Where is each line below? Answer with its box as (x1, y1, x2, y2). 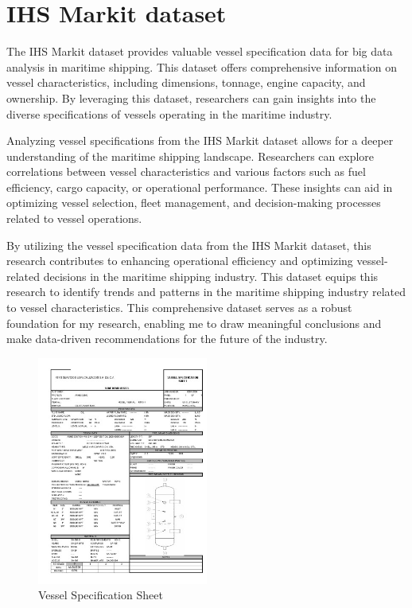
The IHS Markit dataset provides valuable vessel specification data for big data (6, 43, 393, 60)
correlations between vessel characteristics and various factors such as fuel (6, 163, 366, 180)
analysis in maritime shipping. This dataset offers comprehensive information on (6, 58, 398, 75)
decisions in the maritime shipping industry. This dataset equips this (43, 267, 379, 284)
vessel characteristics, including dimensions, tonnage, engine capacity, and (6, 74, 366, 91)
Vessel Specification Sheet (38, 587, 163, 603)
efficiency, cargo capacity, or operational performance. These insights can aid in (6, 178, 393, 195)
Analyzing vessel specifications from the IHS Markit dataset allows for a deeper (6, 132, 394, 149)
